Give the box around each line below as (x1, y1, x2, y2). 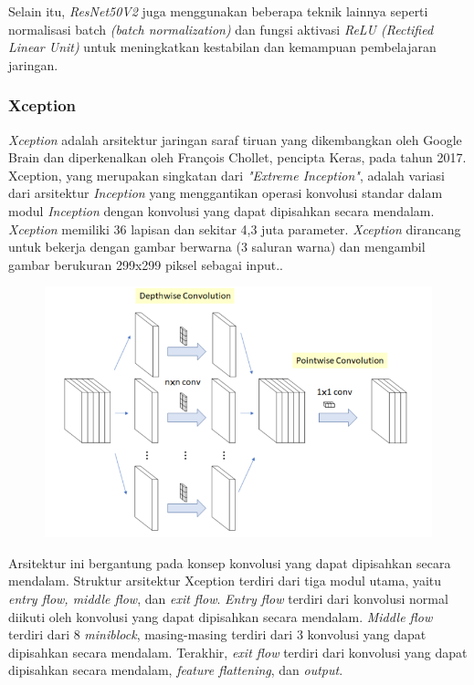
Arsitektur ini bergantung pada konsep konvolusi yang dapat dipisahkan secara (8, 553, 451, 572)
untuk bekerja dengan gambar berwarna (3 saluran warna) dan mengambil (8, 237, 426, 256)
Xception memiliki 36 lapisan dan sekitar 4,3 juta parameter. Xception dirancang (8, 219, 461, 238)
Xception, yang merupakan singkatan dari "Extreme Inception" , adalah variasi (8, 165, 445, 184)
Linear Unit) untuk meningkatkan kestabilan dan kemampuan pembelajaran (8, 37, 437, 57)
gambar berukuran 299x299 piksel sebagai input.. (8, 254, 283, 274)
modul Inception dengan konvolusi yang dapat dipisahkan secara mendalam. (8, 201, 435, 220)
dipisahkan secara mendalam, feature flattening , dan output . (8, 660, 343, 680)
